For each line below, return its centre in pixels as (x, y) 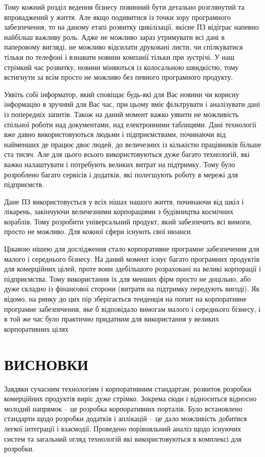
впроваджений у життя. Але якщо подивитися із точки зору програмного (117, 17)
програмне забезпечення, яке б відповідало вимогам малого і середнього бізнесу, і (132, 309)
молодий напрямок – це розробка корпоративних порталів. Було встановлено (123, 408)
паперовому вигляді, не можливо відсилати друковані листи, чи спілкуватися (124, 47)
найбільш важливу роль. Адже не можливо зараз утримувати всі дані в (114, 37)
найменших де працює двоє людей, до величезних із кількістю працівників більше (133, 144)
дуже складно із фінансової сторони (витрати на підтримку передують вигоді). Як (132, 289)
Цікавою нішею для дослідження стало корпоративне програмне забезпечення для (132, 249)
